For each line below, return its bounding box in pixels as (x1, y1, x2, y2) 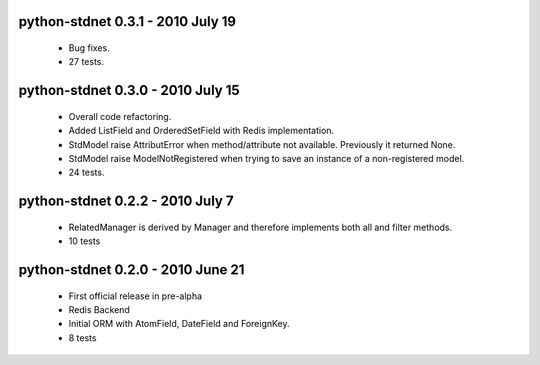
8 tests (68, 331, 97, 344)
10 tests (68, 235, 101, 247)
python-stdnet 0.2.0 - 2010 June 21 (18, 261, 245, 278)
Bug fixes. (68, 42, 110, 54)
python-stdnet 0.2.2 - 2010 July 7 (18, 193, 234, 210)
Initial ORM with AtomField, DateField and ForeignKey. (68, 318, 290, 330)
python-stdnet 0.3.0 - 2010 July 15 (18, 82, 240, 99)
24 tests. (68, 166, 105, 179)
